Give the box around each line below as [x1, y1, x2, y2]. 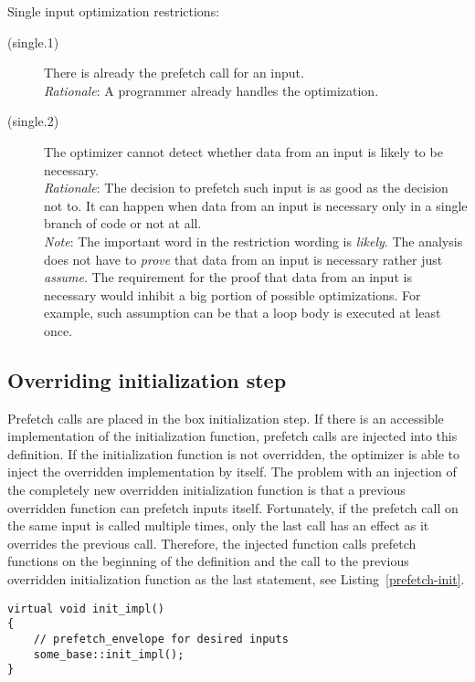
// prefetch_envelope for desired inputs [33, 632, 289, 645]
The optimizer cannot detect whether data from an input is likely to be [44, 142, 443, 161]
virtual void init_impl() [7, 602, 164, 615]
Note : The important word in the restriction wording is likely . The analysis [44, 231, 463, 250]
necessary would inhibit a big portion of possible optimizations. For [44, 285, 421, 304]
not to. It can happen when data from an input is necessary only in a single [44, 195, 468, 215]
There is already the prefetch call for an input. [44, 63, 304, 82]
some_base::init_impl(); [33, 647, 185, 661]
